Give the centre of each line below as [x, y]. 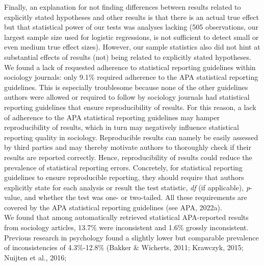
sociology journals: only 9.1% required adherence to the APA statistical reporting [131, 77]
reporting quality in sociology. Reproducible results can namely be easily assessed [131, 137]
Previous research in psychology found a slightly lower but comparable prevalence [131, 237]
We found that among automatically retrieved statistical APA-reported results [126, 217]
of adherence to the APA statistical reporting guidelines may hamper [112, 117]
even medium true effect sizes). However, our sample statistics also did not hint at [132, 47]
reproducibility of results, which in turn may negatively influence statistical [122, 127]
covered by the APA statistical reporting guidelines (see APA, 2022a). [113, 207]
